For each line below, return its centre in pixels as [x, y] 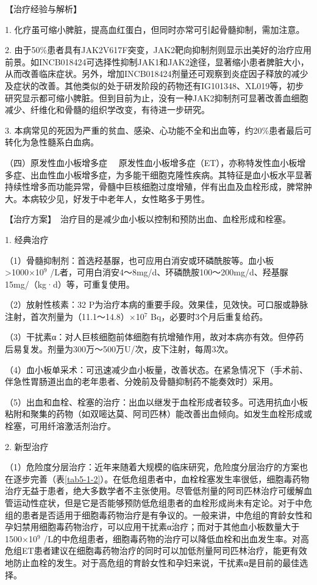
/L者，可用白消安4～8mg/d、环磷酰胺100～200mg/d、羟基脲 [169, 272]
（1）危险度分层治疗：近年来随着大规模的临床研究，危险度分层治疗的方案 [152, 467]
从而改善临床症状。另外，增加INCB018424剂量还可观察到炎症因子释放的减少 [157, 74]
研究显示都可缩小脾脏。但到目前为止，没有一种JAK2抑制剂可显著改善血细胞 [157, 97]
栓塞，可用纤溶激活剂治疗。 [60, 426]
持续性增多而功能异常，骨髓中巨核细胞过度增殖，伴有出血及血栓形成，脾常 [154, 187]
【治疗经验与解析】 [43, 9]
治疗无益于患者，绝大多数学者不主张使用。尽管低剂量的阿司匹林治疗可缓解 [154, 491]
